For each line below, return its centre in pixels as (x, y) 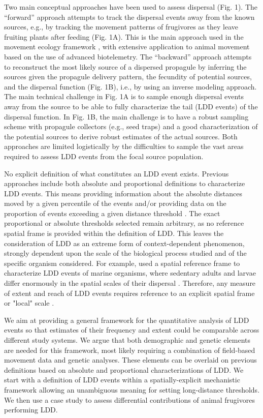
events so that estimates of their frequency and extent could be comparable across (132, 330)
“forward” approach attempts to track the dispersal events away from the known (129, 17)
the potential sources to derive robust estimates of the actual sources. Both (121, 136)
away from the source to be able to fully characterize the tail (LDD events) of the (131, 106)
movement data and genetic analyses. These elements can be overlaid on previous (130, 360)
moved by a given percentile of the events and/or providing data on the (115, 203)
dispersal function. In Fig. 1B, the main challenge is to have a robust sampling (126, 116)
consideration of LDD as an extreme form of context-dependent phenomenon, (124, 243)
